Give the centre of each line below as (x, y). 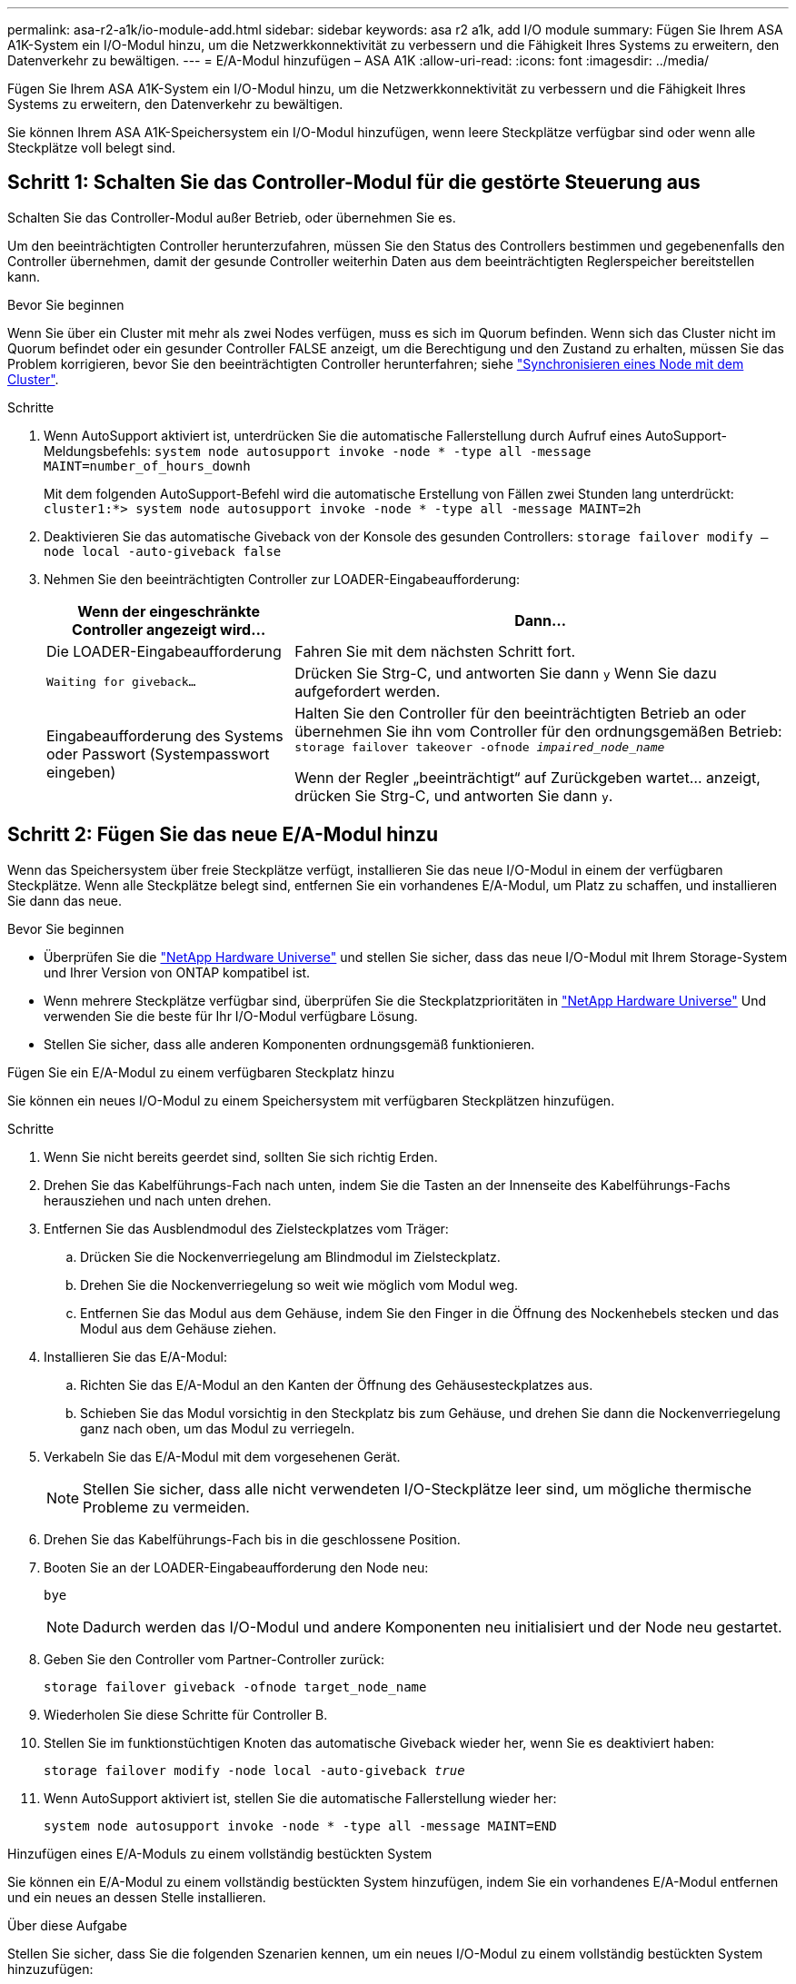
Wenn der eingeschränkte (169, 611)
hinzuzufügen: (50, 1969)
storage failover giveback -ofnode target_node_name (235, 1686)
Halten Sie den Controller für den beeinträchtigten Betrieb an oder (520, 713)
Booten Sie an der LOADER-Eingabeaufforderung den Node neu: (236, 1567)
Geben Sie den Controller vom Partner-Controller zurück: (214, 1659)
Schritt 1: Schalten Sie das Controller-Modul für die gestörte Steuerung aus (354, 183)
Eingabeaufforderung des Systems (165, 736)
